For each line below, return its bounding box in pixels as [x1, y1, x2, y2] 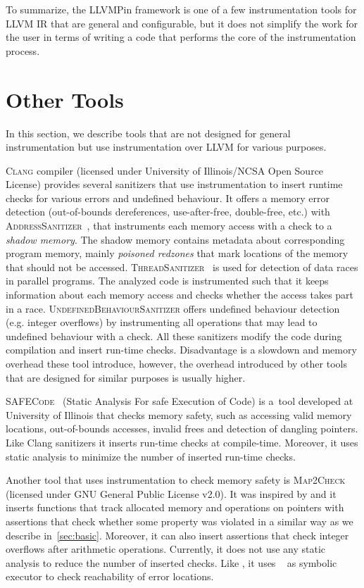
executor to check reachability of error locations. [6, 569, 214, 584]
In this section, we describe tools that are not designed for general [6, 125, 291, 140]
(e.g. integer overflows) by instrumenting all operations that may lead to [6, 315, 318, 330]
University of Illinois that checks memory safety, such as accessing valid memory [6, 407, 352, 422]
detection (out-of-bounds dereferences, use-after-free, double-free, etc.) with [6, 204, 330, 219]
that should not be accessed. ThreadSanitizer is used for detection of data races [6, 259, 358, 274]
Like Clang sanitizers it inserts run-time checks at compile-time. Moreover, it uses [6, 434, 358, 449]
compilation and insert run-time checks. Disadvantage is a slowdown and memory [6, 342, 357, 357]
